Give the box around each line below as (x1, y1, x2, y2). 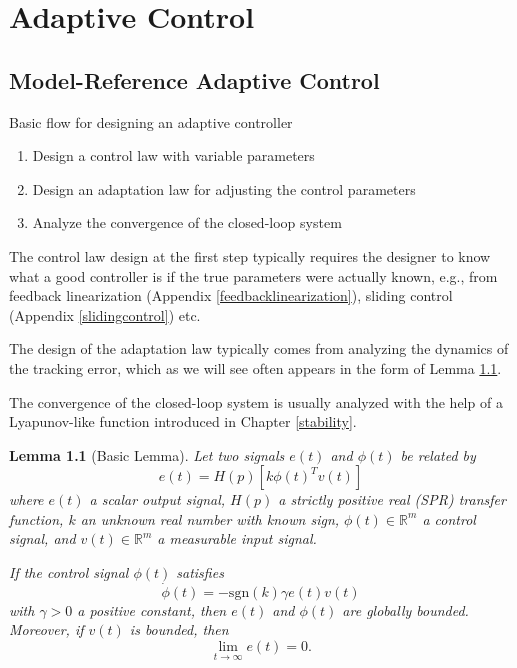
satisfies (176, 562, 224, 583)
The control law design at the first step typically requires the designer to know (9, 245, 491, 266)
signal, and (9, 528, 76, 549)
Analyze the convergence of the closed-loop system (32, 212, 342, 233)
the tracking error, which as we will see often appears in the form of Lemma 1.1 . (9, 357, 502, 378)
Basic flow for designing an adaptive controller (9, 111, 293, 132)
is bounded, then (129, 619, 229, 640)
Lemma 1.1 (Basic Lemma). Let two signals (9, 444, 285, 465)
